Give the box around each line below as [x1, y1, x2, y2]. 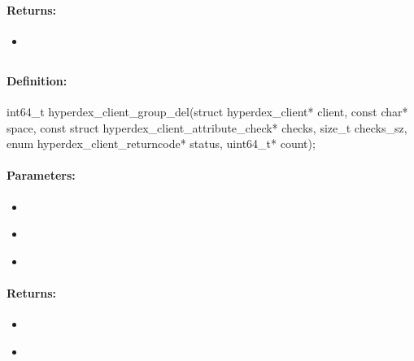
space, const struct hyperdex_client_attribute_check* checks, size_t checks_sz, [7, 119, 407, 136]
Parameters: [7, 167, 76, 184]
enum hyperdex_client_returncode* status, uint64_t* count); [7, 135, 316, 152]
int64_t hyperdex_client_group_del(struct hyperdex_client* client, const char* [7, 102, 408, 120]
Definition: [7, 72, 68, 89]
